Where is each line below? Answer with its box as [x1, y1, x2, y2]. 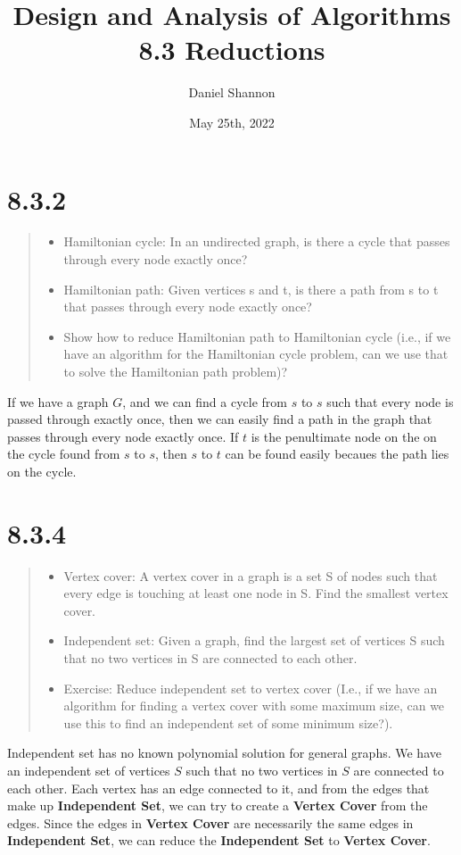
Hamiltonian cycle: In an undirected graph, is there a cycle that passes [63, 232, 450, 251]
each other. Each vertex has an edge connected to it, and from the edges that [7, 778, 430, 797]
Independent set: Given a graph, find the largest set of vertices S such [63, 631, 445, 650]
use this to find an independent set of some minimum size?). [63, 713, 393, 732]
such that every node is [326, 392, 454, 411]
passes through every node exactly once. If [7, 427, 239, 445]
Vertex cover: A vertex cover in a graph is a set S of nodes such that [63, 566, 438, 585]
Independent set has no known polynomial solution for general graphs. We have [7, 743, 441, 762]
